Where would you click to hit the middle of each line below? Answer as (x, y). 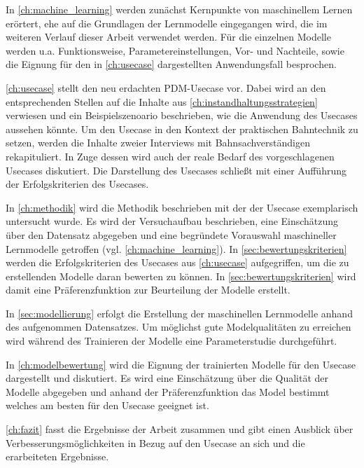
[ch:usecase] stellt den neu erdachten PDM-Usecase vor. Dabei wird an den (166, 87)
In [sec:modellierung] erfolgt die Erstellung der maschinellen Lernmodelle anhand (179, 313)
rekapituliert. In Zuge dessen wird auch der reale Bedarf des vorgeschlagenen (170, 156)
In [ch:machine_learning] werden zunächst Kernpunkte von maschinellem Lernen (179, 9)
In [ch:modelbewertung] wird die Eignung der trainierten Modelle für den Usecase (181, 364)
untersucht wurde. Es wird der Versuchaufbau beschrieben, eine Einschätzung (172, 221)
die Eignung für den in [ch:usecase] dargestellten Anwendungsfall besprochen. (171, 64)
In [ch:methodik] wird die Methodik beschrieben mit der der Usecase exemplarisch (182, 207)
